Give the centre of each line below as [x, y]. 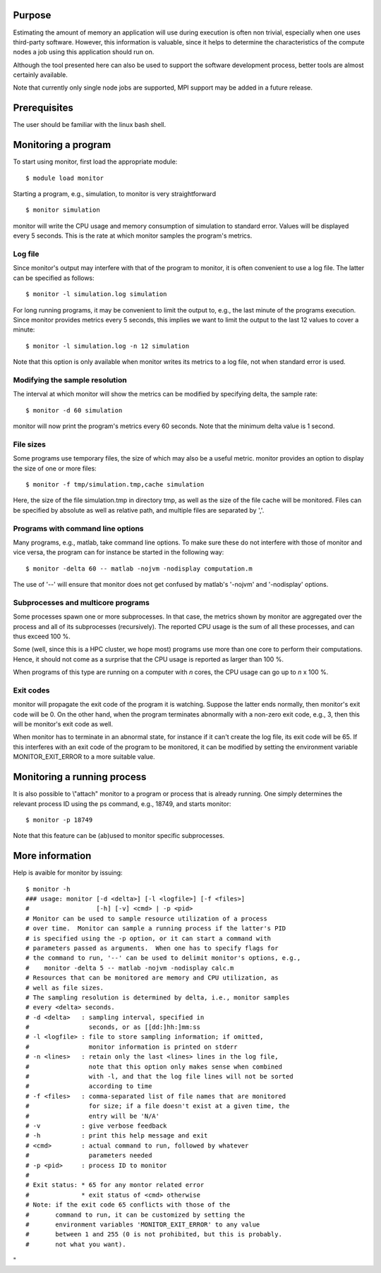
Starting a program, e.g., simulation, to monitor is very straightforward [115, 194]
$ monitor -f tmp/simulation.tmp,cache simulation [115, 484]
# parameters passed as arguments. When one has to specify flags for [152, 948]
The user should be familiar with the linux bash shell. [90, 125]
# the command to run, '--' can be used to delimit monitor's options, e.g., [163, 958]
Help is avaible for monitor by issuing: [68, 873]
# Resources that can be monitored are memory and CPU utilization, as [152, 978]
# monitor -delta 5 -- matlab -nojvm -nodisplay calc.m [130, 968]
